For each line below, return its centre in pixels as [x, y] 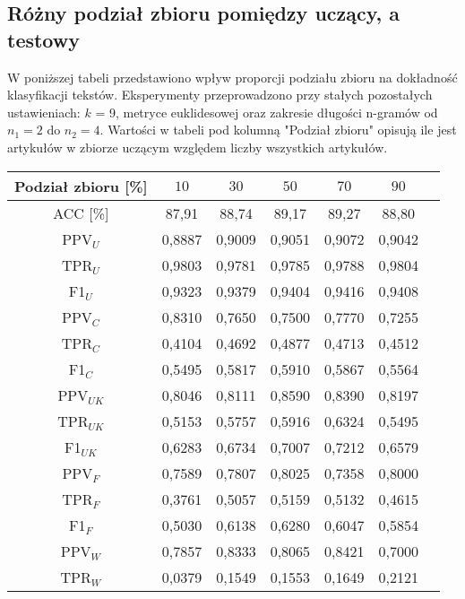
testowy [43, 39]
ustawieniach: [44, 112]
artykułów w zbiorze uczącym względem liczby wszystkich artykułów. [198, 147]
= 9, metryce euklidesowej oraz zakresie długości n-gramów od [267, 112]
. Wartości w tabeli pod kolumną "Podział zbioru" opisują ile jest [278, 130]
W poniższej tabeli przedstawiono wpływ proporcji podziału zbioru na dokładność [232, 77]
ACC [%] [81, 213]
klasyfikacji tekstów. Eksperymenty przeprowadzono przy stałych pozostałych [220, 95]
